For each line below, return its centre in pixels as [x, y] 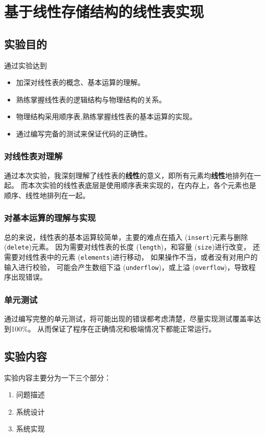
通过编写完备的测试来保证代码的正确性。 [84, 133]
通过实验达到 [25, 65]
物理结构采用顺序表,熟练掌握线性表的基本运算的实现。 [106, 116]
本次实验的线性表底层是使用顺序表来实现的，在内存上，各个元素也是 [142, 185]
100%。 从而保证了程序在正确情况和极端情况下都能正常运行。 [113, 328]
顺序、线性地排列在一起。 [47, 195]
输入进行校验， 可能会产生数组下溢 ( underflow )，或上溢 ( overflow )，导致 [126, 267]
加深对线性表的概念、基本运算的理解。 [80, 82]
